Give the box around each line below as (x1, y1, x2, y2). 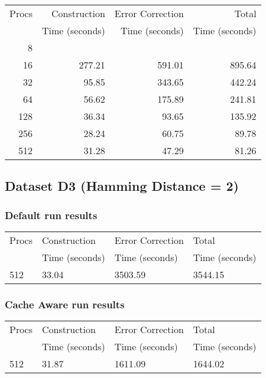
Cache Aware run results (5, 296, 125, 311)
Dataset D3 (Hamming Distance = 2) (5, 177, 239, 195)
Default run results (5, 207, 98, 222)
